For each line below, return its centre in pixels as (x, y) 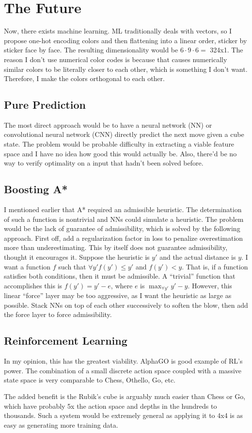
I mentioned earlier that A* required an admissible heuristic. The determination (123, 209)
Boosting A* (36, 189)
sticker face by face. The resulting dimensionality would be (91, 50)
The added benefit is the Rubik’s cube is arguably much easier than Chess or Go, (125, 396)
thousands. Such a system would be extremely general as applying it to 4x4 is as (123, 415)
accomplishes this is (33, 285)
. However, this (210, 285)
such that (72, 266)
